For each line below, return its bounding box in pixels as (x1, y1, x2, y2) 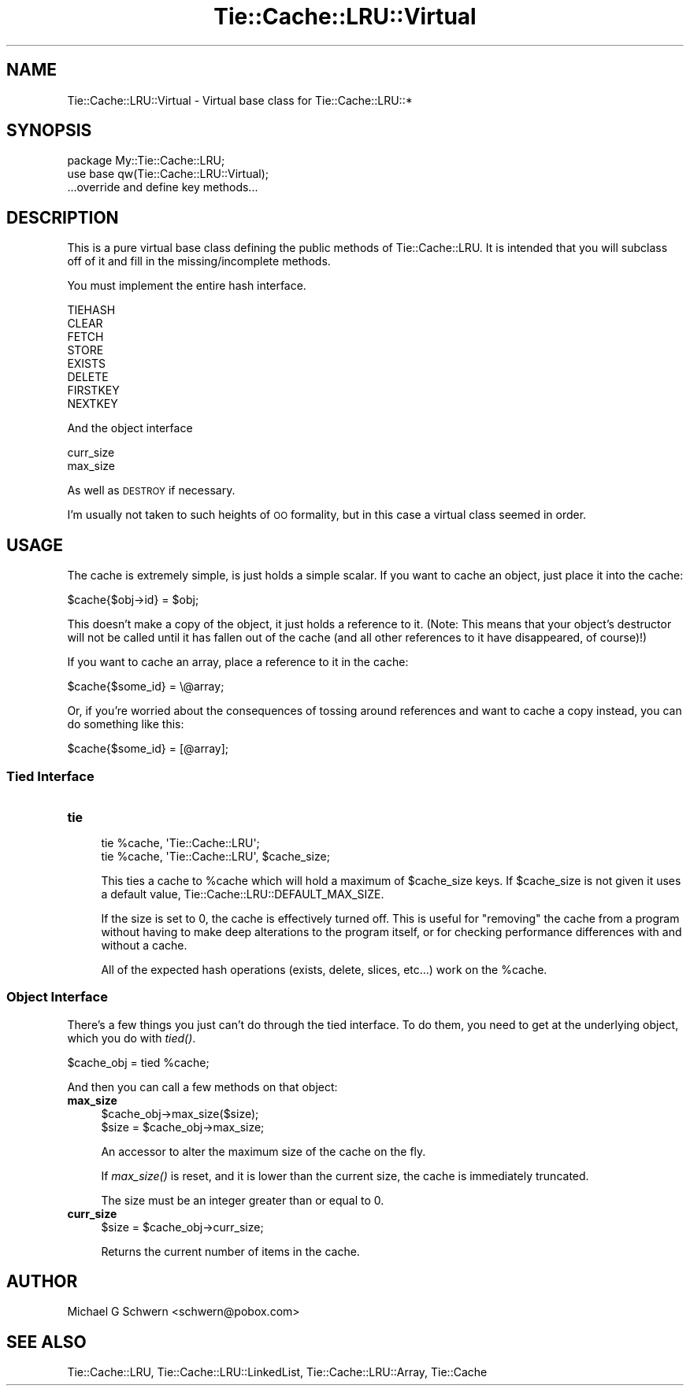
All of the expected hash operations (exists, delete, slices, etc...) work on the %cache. (101, 962, 547, 976)
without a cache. (101, 938, 187, 952)
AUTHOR (6, 1272, 78, 1292)
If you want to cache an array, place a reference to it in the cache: (67, 655, 409, 669)
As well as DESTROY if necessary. (67, 483, 236, 498)
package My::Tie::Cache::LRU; (67, 154, 225, 168)
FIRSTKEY (67, 383, 120, 398)
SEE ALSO (6, 1331, 87, 1352)
